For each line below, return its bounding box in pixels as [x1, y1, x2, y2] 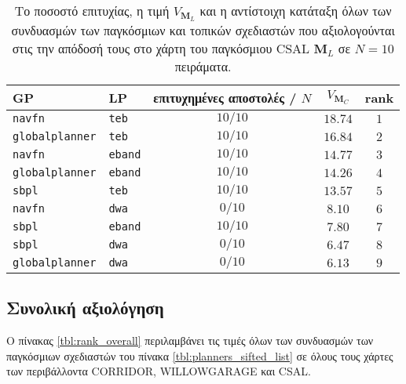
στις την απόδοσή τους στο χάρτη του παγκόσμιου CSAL [12, 38, 310, 57]
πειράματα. [174, 56, 232, 75]
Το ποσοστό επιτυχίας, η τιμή [14, 2, 170, 20]
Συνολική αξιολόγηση [6, 295, 164, 320]
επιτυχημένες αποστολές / [153, 88, 297, 107]
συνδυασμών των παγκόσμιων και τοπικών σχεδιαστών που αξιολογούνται [11, 20, 395, 39]
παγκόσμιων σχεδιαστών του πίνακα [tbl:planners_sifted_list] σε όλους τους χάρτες [6, 347, 393, 364]
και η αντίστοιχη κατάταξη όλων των [199, 2, 392, 20]
